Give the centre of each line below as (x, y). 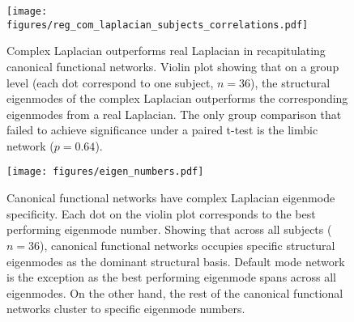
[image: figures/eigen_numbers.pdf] (105, 172)
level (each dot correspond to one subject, (110, 82)
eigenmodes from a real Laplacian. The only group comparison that (174, 114)
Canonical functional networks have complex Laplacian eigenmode (171, 198)
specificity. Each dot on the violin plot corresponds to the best (161, 213)
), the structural (290, 82)
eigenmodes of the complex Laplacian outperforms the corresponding (177, 98)
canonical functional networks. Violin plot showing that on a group (173, 66)
